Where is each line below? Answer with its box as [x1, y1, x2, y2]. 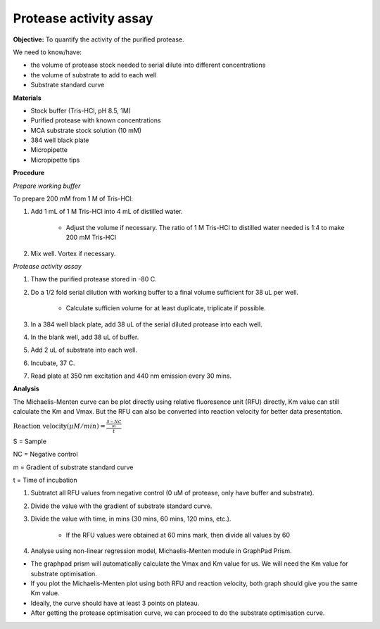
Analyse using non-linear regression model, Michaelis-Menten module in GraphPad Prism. [30, 546, 292, 555]
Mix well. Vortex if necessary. [30, 249, 116, 258]
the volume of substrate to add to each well [30, 70, 157, 79]
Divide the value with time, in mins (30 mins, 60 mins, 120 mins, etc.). [30, 514, 232, 523]
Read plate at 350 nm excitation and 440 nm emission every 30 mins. [30, 371, 232, 380]
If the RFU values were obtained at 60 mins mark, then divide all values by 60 [65, 530, 291, 539]
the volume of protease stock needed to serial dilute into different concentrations [30, 61, 266, 70]
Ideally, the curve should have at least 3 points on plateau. [30, 599, 200, 607]
